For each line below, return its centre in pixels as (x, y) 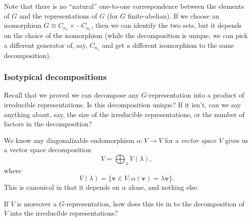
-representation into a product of (195, 95)
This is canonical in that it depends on (62, 187)
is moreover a (37, 203)
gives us (237, 140)
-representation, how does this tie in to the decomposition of (154, 203)
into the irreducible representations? (64, 213)
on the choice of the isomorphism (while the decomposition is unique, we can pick (126, 35)
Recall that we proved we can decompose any (72, 95)
